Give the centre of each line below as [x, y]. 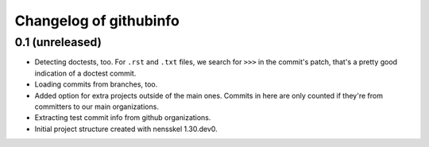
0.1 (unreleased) [58, 42]
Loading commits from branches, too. [96, 84]
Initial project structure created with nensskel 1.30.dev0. [126, 129]
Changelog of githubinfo [97, 21]
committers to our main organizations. [97, 106]
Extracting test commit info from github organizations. [123, 118]
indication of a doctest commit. [85, 73]
